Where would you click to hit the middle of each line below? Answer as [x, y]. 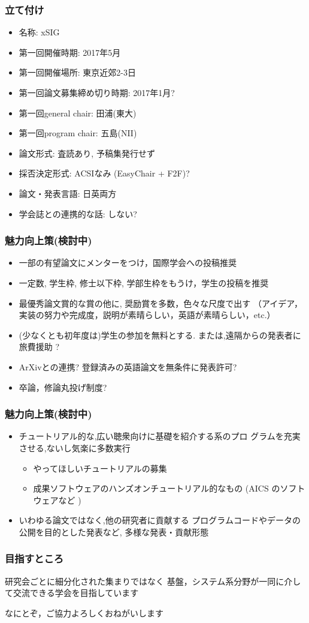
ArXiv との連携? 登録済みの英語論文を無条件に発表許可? [128, 366]
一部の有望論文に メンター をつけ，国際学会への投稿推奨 [128, 263]
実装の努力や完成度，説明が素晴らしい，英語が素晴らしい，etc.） [147, 315]
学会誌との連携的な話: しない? [78, 213]
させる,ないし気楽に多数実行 [75, 447]
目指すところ [34, 558]
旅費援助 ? [39, 347]
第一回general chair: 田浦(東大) [78, 113]
